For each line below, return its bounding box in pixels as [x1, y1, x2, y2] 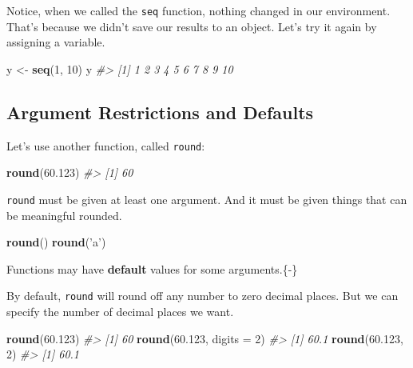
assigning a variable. [6, 34, 105, 50]
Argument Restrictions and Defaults [6, 99, 314, 124]
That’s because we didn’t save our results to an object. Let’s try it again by [6, 18, 377, 34]
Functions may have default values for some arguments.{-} [6, 260, 298, 277]
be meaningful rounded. [6, 206, 122, 223]
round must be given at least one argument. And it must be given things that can [6, 190, 407, 207]
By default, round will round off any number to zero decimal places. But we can [6, 287, 399, 304]
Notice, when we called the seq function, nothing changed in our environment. [6, 2, 391, 18]
